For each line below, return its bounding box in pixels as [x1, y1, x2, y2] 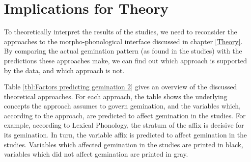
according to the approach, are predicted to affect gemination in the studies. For [4, 110, 246, 120]
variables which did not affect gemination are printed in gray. [4, 149, 188, 159]
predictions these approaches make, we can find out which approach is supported [4, 55, 247, 65]
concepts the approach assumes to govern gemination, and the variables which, [4, 101, 241, 111]
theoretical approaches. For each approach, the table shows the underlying [4, 91, 227, 101]
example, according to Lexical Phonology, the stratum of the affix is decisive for [4, 120, 244, 130]
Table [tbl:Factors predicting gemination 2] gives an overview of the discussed [4, 81, 237, 92]
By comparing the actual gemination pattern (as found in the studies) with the [4, 46, 242, 56]
